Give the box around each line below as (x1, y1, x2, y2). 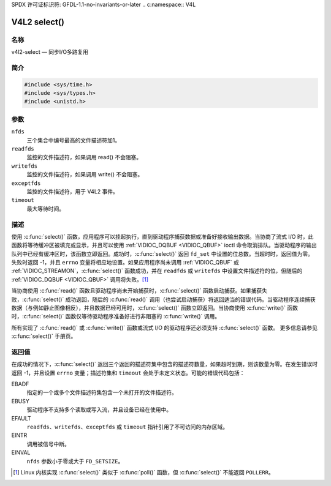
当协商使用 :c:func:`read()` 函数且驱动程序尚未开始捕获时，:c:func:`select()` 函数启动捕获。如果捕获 (11, 287, 262, 294)
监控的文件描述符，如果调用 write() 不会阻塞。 (26, 171, 143, 178)
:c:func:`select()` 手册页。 (11, 332, 77, 340)
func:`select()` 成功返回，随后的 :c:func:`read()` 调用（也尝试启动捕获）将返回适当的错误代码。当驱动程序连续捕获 (28, 296, 316, 303)
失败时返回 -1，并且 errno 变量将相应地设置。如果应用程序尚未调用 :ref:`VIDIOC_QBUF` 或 (11, 259, 239, 266)
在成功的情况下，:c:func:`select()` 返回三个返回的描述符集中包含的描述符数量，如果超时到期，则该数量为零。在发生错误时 (11, 361, 318, 368)
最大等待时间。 (26, 205, 64, 212)
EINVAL (11, 449, 31, 456)
